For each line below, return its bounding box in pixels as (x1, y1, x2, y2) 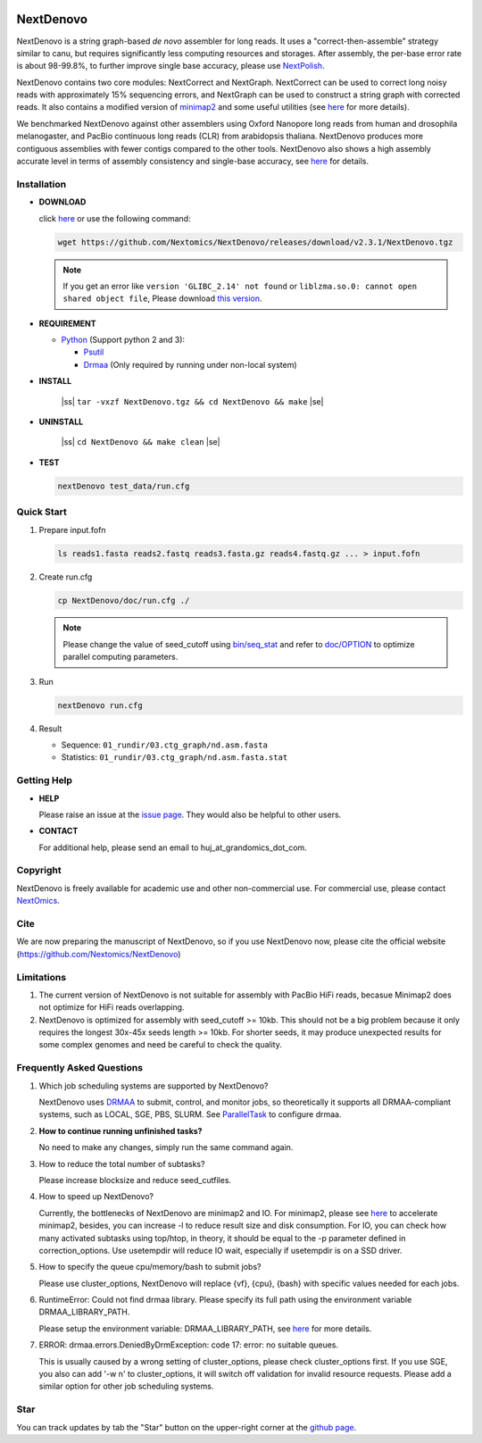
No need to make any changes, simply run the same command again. (38, 1142, 294, 1153)
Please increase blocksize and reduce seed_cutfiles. (38, 1174, 232, 1185)
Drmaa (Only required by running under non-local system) (83, 359, 298, 370)
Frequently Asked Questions (16, 1062, 143, 1074)
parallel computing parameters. (62, 652, 179, 663)
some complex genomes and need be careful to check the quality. (38, 1039, 283, 1050)
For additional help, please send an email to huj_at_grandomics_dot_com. (38, 842, 307, 853)
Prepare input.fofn (38, 524, 106, 535)
